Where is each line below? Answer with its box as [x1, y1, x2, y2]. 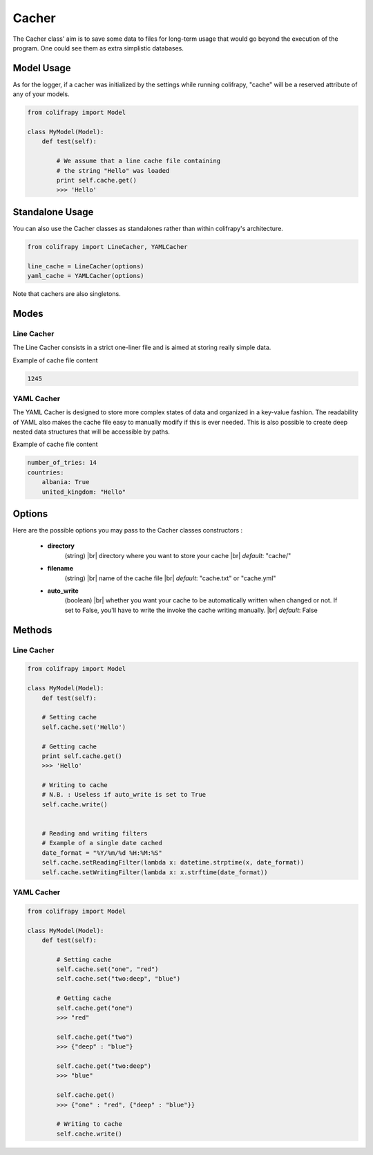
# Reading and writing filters [41, 830, 148, 838]
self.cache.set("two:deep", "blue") [56, 975, 181, 983]
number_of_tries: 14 [27, 459, 97, 467]
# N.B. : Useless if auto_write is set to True [41, 791, 207, 799]
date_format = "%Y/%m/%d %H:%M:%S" [41, 849, 162, 857]
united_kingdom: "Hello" [41, 488, 126, 496]
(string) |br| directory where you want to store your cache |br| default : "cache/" [64, 551, 291, 560]
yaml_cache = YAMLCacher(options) [27, 272, 144, 279]
